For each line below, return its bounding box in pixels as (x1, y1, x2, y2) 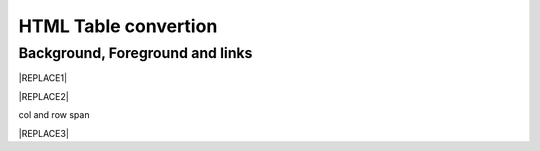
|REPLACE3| (18, 127, 70, 139)
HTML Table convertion (18, 15, 218, 37)
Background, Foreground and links (18, 44, 253, 62)
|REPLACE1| (18, 72, 68, 84)
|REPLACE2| (18, 90, 69, 102)
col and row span (18, 109, 90, 121)
